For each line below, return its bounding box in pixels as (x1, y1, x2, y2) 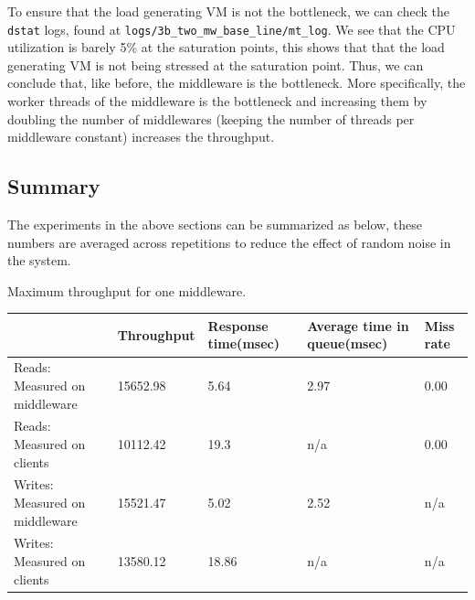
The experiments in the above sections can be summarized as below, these (7, 215, 422, 234)
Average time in (307, 316, 409, 335)
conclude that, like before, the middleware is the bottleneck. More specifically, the (7, 73, 466, 92)
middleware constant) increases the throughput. (7, 127, 275, 146)
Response (207, 316, 269, 335)
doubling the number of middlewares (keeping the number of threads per (7, 109, 415, 128)
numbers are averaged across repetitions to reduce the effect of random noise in (7, 232, 451, 252)
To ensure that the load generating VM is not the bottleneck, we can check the (7, 2, 449, 20)
